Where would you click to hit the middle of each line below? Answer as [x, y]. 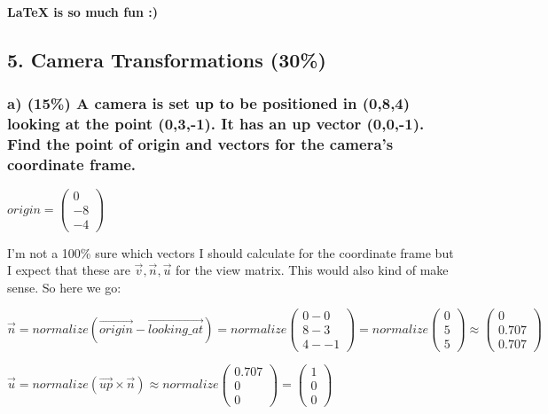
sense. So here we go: [64, 287]
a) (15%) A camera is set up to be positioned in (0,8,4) [209, 103]
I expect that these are [69, 270]
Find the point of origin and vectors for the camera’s [200, 144]
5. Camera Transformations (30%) [167, 59]
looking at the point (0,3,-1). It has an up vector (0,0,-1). [216, 124]
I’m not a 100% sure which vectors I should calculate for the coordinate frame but [231, 252]
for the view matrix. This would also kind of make [312, 270]
